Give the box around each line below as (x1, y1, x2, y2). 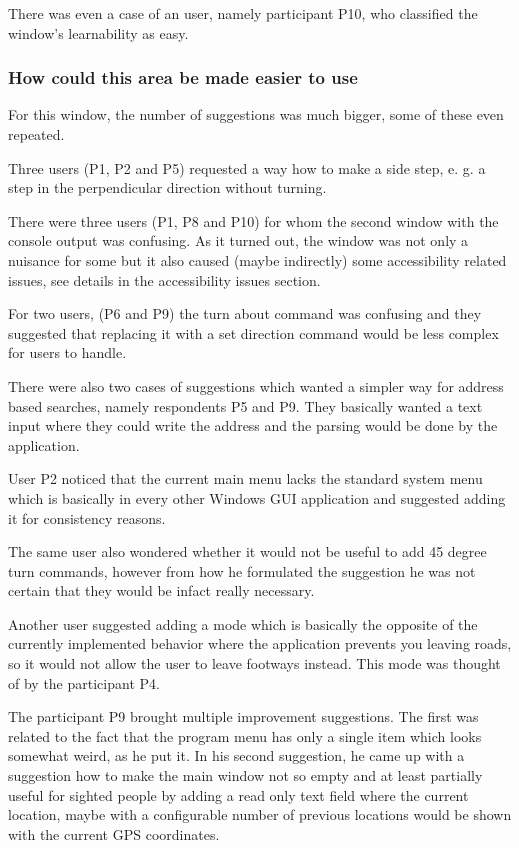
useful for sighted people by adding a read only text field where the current (8, 784, 469, 805)
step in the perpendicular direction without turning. (8, 177, 327, 198)
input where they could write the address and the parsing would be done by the (8, 415, 498, 436)
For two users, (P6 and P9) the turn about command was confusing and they (8, 303, 482, 324)
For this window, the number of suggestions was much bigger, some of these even (8, 104, 504, 125)
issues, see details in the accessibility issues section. (8, 269, 321, 290)
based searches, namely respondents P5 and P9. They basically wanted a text (8, 395, 483, 416)
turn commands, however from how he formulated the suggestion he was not (8, 560, 476, 581)
